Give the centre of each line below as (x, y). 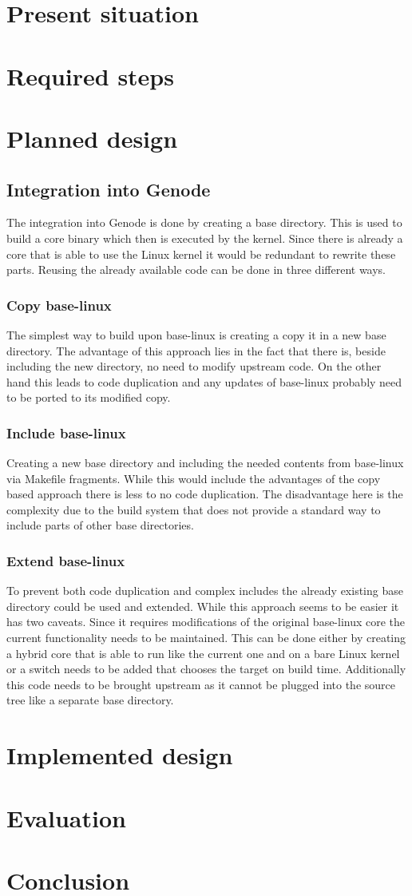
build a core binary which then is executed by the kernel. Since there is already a (205, 238)
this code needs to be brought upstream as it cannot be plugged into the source (201, 684)
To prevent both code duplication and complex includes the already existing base (205, 591)
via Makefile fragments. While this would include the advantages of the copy (194, 478)
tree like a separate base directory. (90, 700)
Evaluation (66, 817)
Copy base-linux (59, 305)
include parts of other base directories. (100, 525)
